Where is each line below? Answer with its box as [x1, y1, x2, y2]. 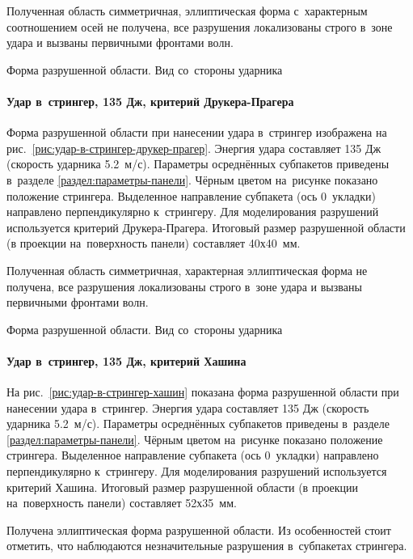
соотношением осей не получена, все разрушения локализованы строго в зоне [6, 18, 393, 35]
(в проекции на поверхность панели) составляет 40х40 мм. [6, 235, 301, 252]
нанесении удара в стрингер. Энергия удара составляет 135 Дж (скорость [6, 399, 369, 416]
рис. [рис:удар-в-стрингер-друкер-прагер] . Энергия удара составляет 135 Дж [6, 139, 381, 156]
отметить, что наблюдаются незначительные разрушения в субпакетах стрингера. [6, 537, 407, 554]
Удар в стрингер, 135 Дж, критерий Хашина [6, 352, 247, 369]
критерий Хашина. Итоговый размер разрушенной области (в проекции [6, 478, 359, 495]
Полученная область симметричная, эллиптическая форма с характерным [6, 2, 368, 19]
